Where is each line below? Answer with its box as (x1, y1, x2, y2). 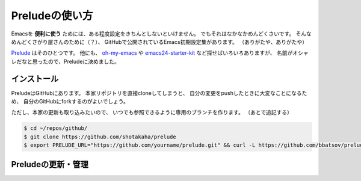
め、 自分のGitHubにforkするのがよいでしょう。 (11, 98, 129, 105)
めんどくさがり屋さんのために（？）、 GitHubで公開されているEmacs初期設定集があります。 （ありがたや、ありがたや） (11, 38, 308, 45)
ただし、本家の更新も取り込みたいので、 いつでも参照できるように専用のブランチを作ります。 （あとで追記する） (11, 109, 293, 116)
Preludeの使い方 (11, 9, 93, 22)
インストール (11, 73, 59, 84)
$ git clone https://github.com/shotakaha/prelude (23, 133, 177, 140)
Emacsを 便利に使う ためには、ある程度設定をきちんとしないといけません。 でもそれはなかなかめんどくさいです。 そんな (11, 30, 312, 37)
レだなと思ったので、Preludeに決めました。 (11, 58, 120, 65)
